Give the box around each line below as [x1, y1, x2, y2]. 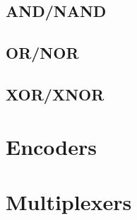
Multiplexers [6, 187, 132, 216]
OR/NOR [6, 42, 79, 64]
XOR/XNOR [6, 83, 105, 105]
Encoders [6, 132, 97, 161]
